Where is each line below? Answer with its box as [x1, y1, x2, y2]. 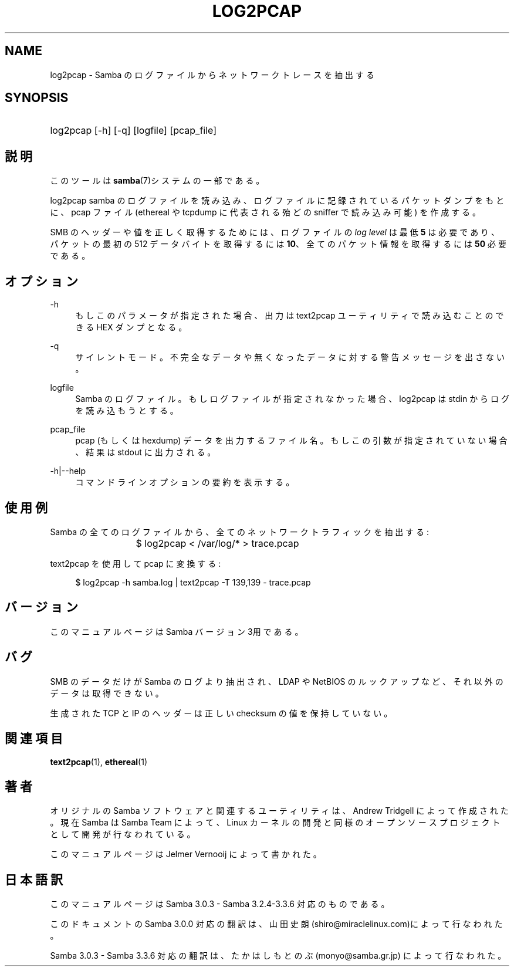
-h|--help [50, 466, 86, 476]
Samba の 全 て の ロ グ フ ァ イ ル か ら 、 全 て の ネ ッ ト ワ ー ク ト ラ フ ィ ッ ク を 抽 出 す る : [50, 526, 429, 537]
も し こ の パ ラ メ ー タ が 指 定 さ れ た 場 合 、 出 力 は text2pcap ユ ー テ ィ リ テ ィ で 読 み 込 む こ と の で [75, 310, 504, 321]
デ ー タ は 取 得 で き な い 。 [50, 688, 164, 698]
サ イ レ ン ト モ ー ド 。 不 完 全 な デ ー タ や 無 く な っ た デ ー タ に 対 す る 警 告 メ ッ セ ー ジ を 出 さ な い [75, 352, 505, 363]
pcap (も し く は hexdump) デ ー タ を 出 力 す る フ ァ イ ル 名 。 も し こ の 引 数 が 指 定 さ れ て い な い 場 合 [75, 435, 508, 446]
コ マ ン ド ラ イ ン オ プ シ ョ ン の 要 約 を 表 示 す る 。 [75, 477, 295, 488]
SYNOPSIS [5, 90, 69, 106]
